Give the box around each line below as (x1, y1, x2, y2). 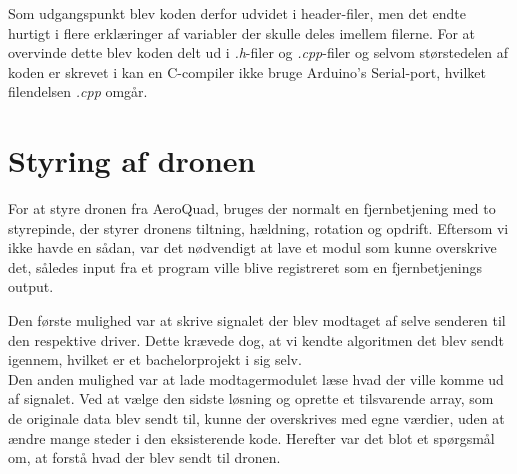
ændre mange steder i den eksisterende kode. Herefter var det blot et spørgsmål (8, 427, 495, 448)
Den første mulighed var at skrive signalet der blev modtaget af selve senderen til (8, 310, 506, 331)
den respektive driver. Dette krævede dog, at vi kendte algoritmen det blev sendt (8, 329, 504, 350)
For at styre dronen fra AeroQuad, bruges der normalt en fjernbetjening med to (8, 198, 496, 219)
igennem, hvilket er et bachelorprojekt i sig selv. (8, 349, 302, 370)
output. (8, 276, 54, 297)
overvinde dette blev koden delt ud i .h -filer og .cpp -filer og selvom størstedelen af (8, 42, 509, 63)
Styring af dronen (8, 140, 256, 181)
